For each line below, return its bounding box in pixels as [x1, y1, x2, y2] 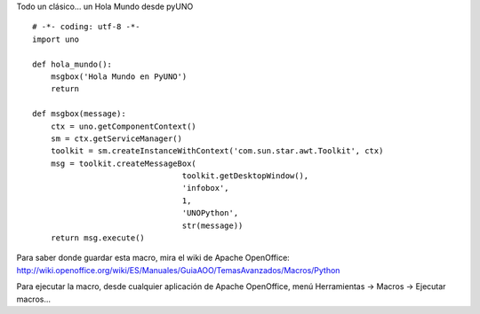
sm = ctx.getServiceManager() [50, 133, 182, 144]
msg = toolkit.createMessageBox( [50, 158, 197, 169]
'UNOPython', [181, 208, 239, 218]
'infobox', [181, 183, 230, 193]
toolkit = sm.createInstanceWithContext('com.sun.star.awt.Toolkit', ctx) [50, 146, 384, 156]
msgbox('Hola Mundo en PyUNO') [50, 71, 188, 82]
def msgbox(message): [32, 109, 126, 119]
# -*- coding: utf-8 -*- [32, 22, 140, 32]
